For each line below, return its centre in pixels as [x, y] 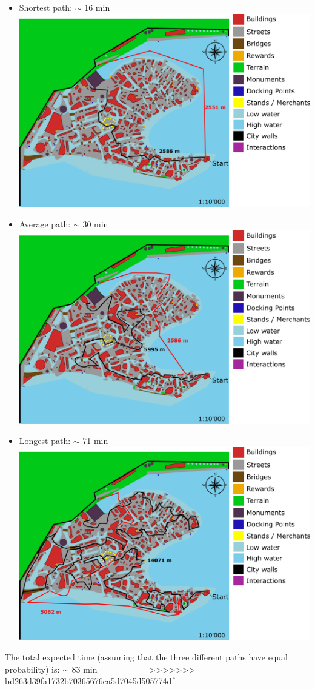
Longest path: [45, 441]
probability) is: [32, 669]
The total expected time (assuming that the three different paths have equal [146, 657]
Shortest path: [46, 7]
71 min [95, 441]
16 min [97, 7]
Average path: [45, 224]
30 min [95, 224]
